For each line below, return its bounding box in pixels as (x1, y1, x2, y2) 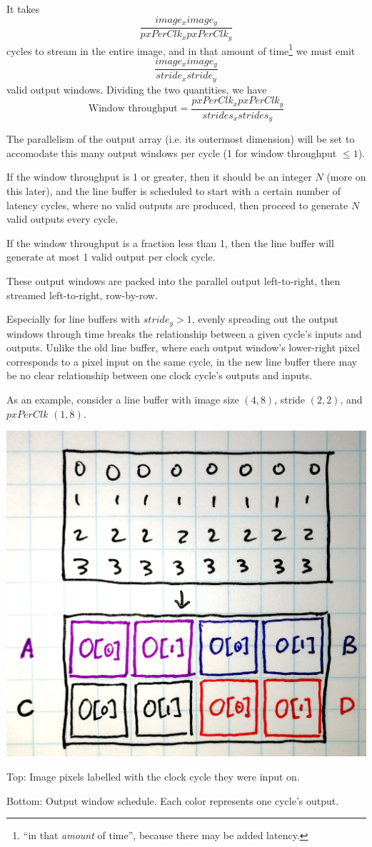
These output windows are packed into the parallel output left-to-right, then (6, 274, 341, 288)
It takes (6, 1, 40, 16)
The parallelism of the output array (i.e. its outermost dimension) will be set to (6, 131, 355, 146)
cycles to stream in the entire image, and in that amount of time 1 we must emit (6, 41, 356, 58)
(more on (326, 169, 366, 184)
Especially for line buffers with (6, 311, 141, 326)
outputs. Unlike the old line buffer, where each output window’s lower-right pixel (6, 340, 360, 355)
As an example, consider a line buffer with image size (6, 392, 239, 407)
